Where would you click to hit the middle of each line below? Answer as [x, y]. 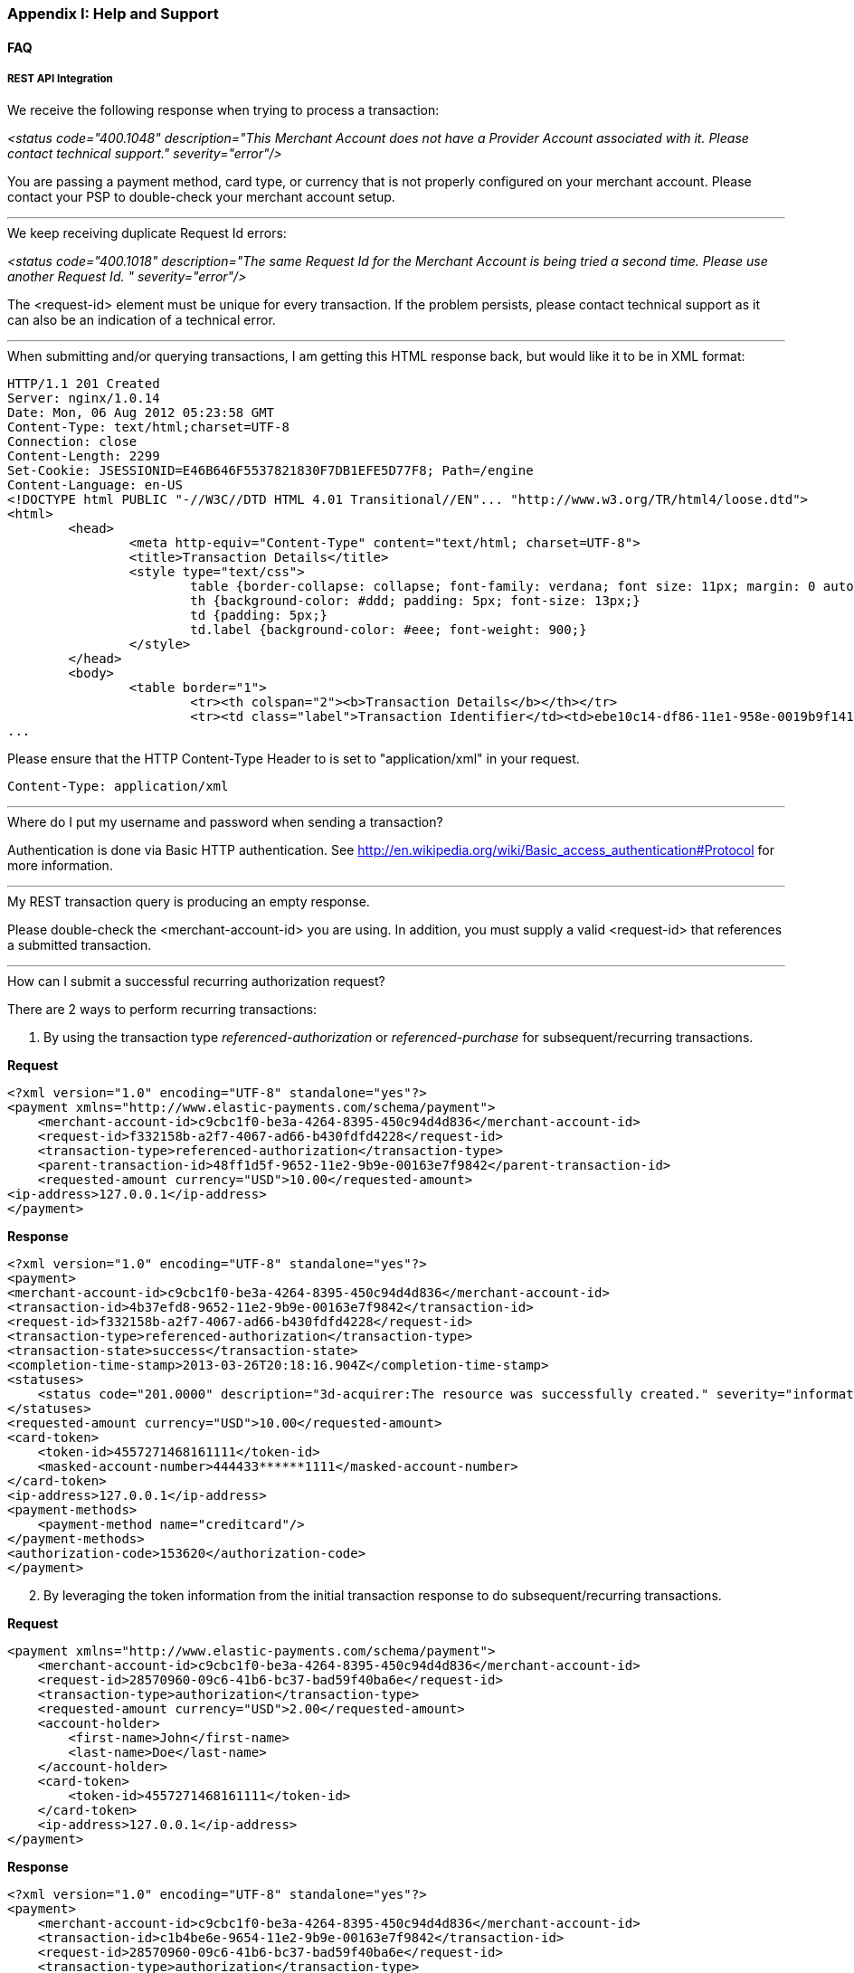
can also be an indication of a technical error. [142, 320]
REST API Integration [60, 79]
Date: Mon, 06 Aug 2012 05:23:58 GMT [141, 413]
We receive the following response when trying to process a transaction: [223, 110]
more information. [60, 866]
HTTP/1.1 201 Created [84, 384]
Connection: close [72, 442]
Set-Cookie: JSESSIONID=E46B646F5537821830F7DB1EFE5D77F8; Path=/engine [270, 471]
